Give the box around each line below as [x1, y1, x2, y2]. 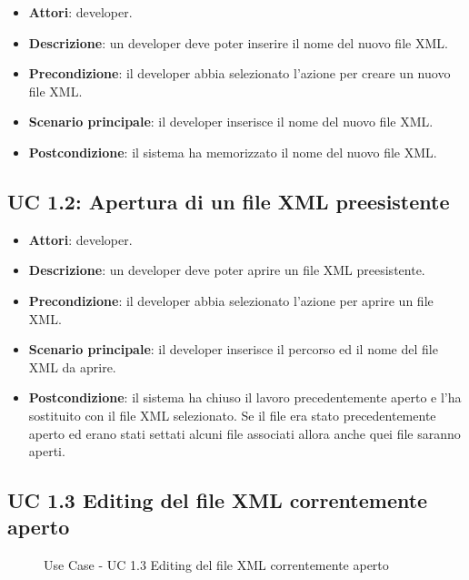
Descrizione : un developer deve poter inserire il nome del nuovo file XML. [28, 33, 448, 52]
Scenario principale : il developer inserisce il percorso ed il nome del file [28, 340, 438, 359]
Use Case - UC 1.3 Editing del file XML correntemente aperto [44, 555, 389, 575]
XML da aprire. [28, 357, 116, 376]
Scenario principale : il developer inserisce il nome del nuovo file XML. [28, 112, 434, 131]
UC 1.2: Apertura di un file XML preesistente [7, 187, 450, 215]
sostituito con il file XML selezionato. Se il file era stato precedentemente [28, 405, 436, 424]
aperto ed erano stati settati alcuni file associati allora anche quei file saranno [28, 423, 461, 443]
